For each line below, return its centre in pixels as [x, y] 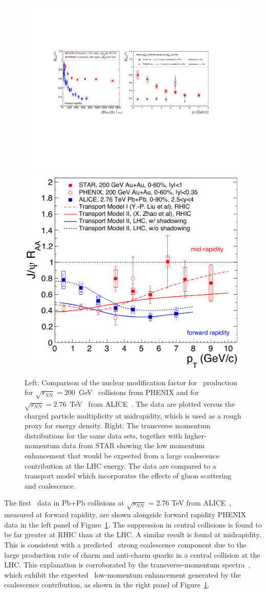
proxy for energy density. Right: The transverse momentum [118, 425]
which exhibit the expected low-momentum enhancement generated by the [123, 574]
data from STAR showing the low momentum [134, 445]
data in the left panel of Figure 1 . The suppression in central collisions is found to [133, 524]
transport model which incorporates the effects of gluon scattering [128, 476]
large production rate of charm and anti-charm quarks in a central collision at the [132, 554]
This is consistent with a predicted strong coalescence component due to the [125, 544]
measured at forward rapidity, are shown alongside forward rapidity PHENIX [125, 514]
